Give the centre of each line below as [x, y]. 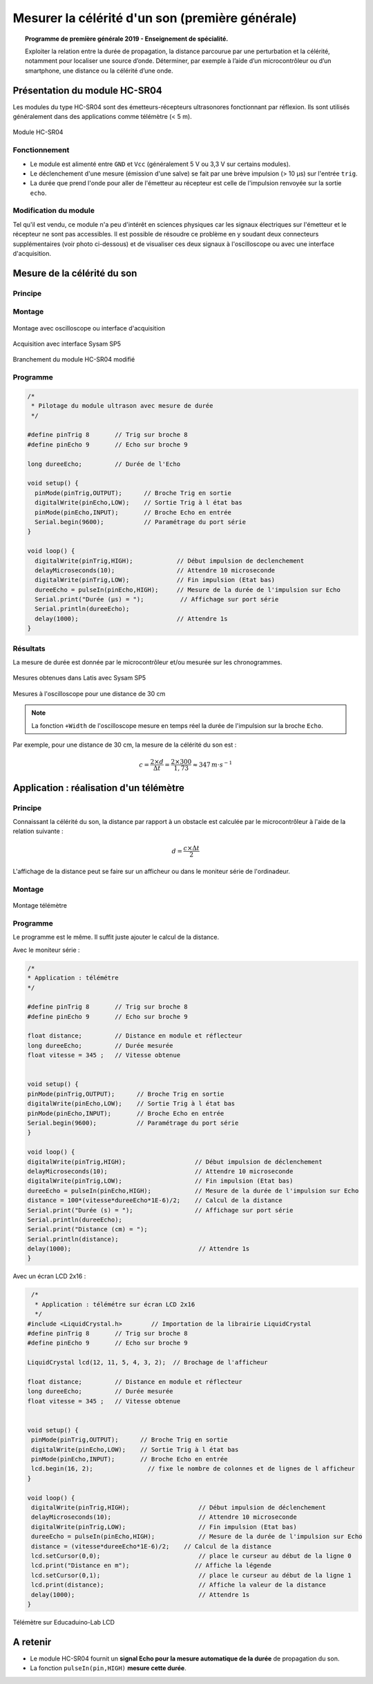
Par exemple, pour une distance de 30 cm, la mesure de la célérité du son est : [125, 745]
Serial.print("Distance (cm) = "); [87, 1229]
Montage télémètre [40, 906]
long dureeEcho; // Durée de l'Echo [104, 464]
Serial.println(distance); [73, 1239]
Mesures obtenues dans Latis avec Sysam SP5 [79, 678]
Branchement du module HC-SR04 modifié [74, 359]
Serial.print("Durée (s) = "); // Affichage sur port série [160, 1210]
